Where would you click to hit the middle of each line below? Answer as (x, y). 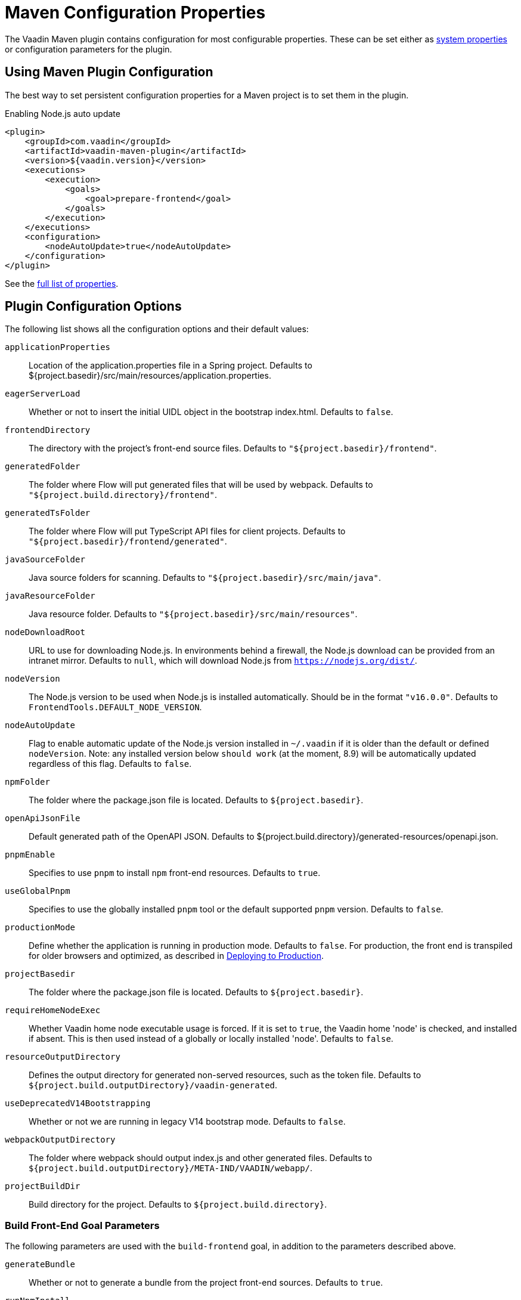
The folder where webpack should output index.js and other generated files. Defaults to (201, 1158)
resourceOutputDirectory (63, 1057)
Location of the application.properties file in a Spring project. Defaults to (170, 366)
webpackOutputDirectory (60, 1140)
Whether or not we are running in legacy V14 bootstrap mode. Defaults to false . (187, 1122)
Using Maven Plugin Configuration (109, 72)
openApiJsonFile (43, 818)
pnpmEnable (30, 855)
